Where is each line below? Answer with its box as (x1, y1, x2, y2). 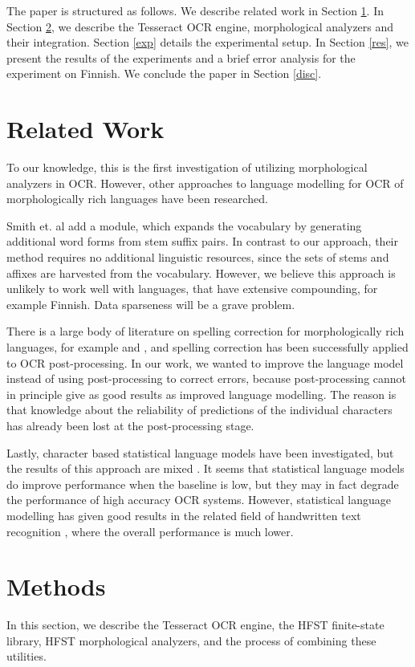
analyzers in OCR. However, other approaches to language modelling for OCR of (6, 174, 404, 191)
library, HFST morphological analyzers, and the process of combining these (6, 632, 376, 649)
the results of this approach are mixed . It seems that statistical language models (6, 460, 405, 477)
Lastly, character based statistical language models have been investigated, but (6, 444, 394, 461)
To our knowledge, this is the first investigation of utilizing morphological (6, 159, 368, 176)
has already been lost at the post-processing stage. (6, 417, 254, 433)
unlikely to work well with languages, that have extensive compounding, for (6, 280, 378, 297)
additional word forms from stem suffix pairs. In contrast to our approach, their (6, 233, 398, 250)
